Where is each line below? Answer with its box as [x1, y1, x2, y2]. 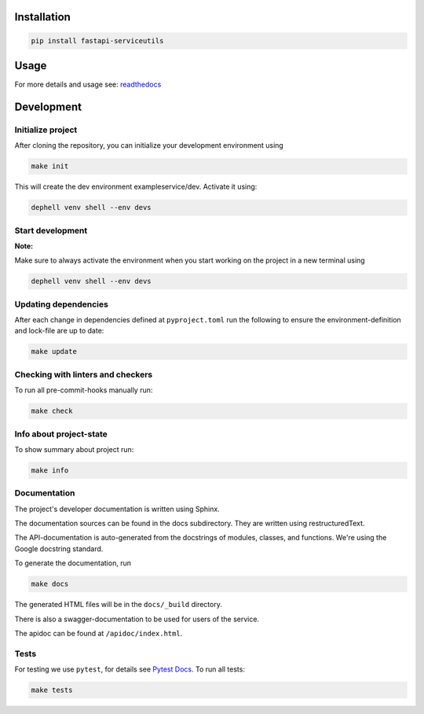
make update [31, 347, 78, 356]
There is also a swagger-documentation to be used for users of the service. [14, 614, 259, 624]
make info [31, 466, 69, 475]
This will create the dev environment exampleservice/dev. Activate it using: [14, 182, 258, 192]
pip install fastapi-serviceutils [31, 36, 164, 45]
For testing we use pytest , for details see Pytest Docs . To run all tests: [14, 664, 245, 674]
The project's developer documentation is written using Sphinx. [14, 504, 220, 513]
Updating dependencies [14, 299, 109, 310]
